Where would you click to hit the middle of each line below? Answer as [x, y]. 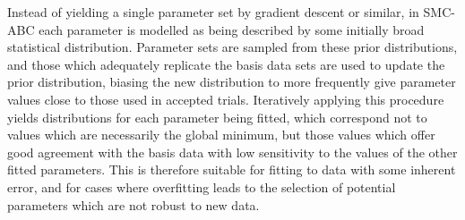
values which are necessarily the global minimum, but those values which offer [221, 135]
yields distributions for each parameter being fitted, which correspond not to [217, 117]
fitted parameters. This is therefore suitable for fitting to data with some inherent [232, 169]
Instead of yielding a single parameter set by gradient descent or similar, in [213, 12]
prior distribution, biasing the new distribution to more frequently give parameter [232, 82]
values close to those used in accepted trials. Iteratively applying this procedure [226, 99]
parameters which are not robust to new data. [133, 204]
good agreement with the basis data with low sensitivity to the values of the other [232, 152]
